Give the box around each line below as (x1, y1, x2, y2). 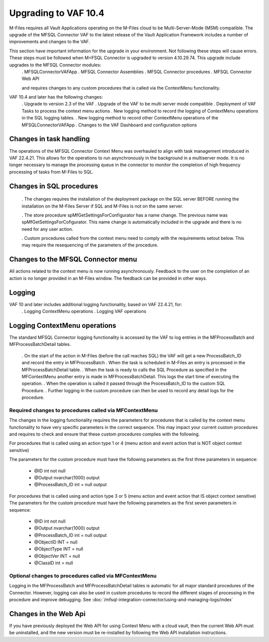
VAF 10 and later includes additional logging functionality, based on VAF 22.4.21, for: (9, 301, 182, 307)
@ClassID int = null (34, 560, 73, 566)
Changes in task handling (9, 135, 90, 143)
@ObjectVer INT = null (34, 553, 80, 559)
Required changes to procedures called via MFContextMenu (9, 407, 158, 414)
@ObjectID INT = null (34, 539, 78, 545)
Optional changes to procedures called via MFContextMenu (9, 572, 157, 579)
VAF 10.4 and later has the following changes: (9, 94, 103, 100)
